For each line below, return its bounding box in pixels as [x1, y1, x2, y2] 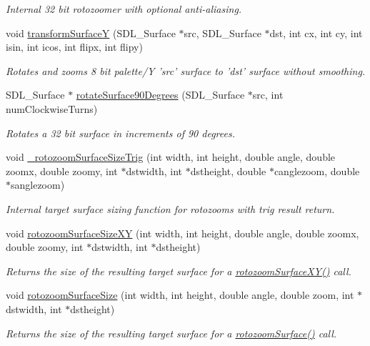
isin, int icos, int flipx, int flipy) [6, 39, 143, 54]
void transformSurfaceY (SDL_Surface [6, 25, 176, 40]
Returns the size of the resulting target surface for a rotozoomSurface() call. [6, 325, 337, 340]
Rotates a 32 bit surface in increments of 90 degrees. [6, 125, 235, 140]
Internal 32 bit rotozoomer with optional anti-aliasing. [6, 1, 242, 16]
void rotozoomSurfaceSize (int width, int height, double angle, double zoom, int [6, 287, 354, 302]
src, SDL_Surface [184, 25, 261, 40]
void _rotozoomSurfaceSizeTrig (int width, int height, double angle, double [6, 149, 336, 164]
